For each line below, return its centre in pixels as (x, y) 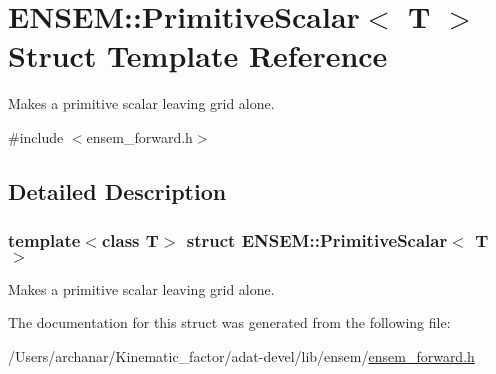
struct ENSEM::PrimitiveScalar (317, 240)
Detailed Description (117, 190)
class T (130, 240)
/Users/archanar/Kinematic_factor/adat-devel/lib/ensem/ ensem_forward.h (241, 355)
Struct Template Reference (198, 55)
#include (36, 136)
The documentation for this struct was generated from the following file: (229, 322)
